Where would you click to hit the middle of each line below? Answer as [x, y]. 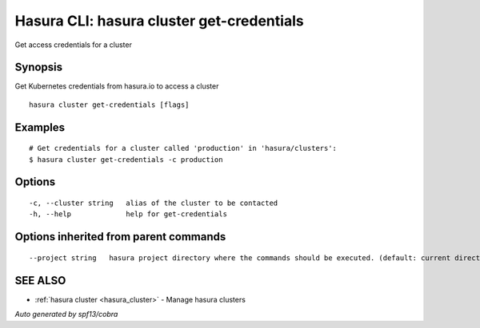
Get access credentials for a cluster [73, 45]
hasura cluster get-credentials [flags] [109, 105]
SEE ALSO [40, 281]
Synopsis [39, 67]
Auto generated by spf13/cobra [66, 314]
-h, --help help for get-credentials [128, 214]
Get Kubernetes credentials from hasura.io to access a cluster [117, 86]
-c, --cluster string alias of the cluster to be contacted [154, 203]
